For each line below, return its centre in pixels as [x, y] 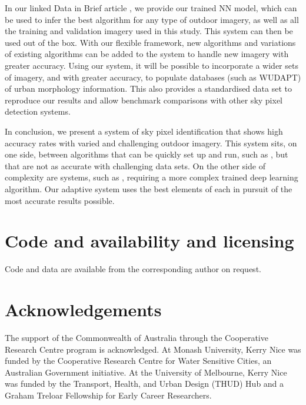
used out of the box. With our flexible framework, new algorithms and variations [150, 42]
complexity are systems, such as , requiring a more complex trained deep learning [152, 177]
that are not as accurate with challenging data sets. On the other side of [135, 165]
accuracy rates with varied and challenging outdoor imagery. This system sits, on [151, 143]
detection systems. [38, 111]
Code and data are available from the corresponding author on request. [133, 269]
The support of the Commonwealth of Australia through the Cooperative [137, 337]
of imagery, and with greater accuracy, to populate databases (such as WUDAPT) [153, 77]
